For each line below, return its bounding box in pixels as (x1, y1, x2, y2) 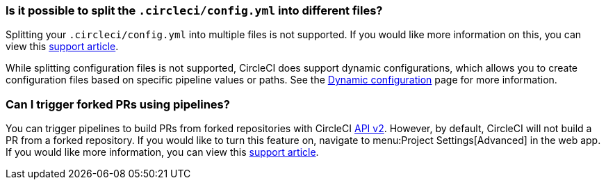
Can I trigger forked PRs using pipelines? (6, 97, 230, 111)
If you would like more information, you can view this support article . (6, 146, 319, 159)
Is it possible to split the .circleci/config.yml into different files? (6, 3, 383, 17)
